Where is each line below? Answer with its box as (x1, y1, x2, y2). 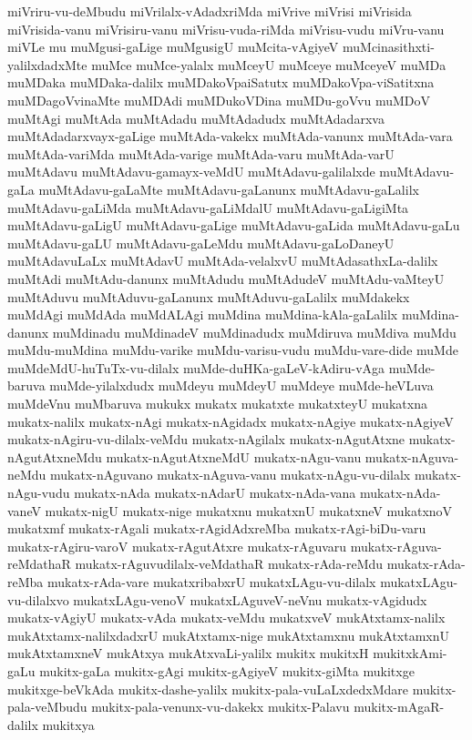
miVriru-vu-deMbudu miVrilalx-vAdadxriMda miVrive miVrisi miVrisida (7, 2, 412, 20)
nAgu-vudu (7, 483, 70, 502)
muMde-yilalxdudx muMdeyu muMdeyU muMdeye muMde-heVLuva (49, 376, 434, 395)
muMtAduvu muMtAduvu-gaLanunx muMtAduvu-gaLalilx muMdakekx (7, 287, 410, 306)
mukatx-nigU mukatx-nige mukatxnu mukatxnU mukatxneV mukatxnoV (45, 501, 453, 520)
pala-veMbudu (7, 697, 87, 716)
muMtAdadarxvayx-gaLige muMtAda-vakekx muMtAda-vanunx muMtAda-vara (7, 127, 453, 146)
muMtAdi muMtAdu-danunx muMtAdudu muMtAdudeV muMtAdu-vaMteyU (7, 269, 445, 288)
